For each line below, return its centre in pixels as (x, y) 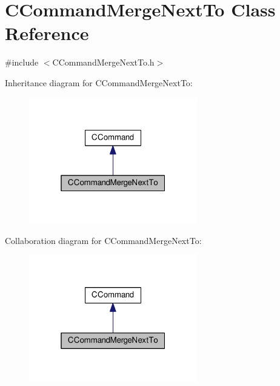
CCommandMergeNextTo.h (103, 62)
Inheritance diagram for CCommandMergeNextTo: (99, 82)
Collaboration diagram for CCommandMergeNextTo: (103, 240)
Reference (47, 33)
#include (22, 62)
